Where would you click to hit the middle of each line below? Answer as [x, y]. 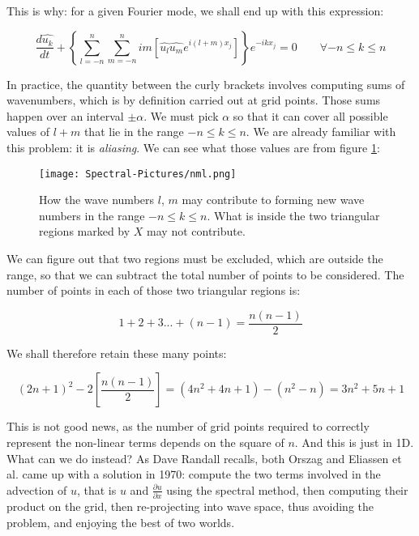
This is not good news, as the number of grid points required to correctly [188, 426]
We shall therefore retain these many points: [117, 353]
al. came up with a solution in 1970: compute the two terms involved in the [194, 474]
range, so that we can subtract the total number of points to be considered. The [205, 274]
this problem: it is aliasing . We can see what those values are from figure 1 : [193, 147]
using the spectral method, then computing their [287, 489]
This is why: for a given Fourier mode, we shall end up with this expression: [195, 11]
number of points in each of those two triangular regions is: [154, 290]
